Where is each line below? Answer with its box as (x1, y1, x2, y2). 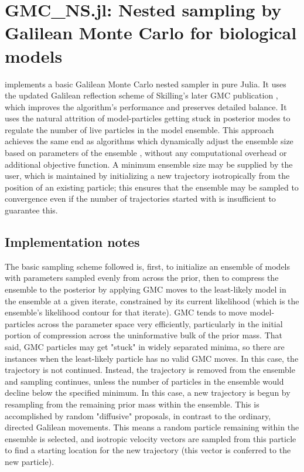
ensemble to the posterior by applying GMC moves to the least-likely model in (5, 283, 286, 296)
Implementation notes (5, 233, 140, 251)
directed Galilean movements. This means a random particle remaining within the (5, 421, 299, 433)
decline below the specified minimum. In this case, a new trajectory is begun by (5, 386, 291, 399)
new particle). (5, 455, 54, 467)
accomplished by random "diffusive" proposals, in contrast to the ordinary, (5, 409, 271, 422)
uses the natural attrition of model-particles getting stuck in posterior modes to (5, 112, 291, 124)
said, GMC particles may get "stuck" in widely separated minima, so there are (5, 340, 285, 352)
